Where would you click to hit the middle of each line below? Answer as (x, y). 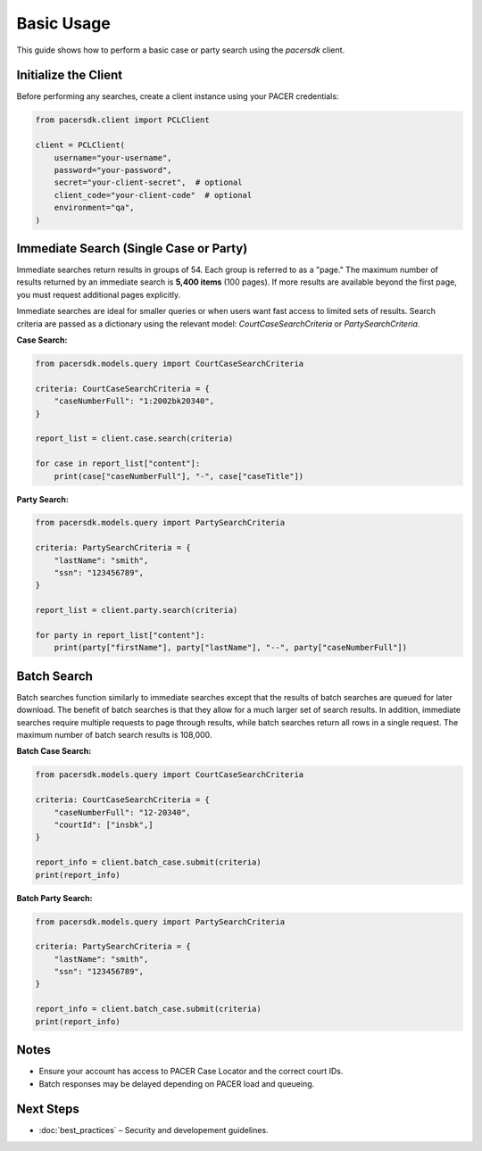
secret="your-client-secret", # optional (148, 182)
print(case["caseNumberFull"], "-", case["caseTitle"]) (179, 476)
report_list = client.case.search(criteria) (134, 439)
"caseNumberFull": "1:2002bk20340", (134, 401)
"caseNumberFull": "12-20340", (122, 812)
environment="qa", (94, 208)
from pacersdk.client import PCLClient (122, 120)
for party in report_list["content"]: (120, 635)
